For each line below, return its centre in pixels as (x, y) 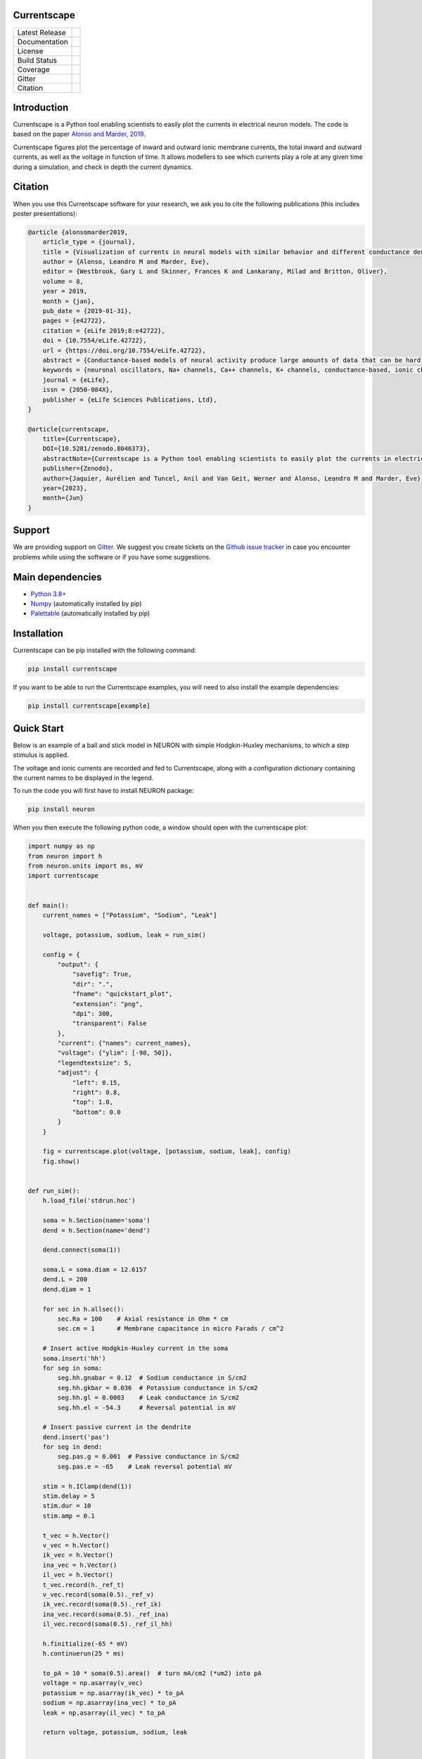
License (30, 51)
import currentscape (63, 876)
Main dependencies (57, 577)
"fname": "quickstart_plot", (122, 994)
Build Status (37, 60)
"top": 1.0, (93, 1102)
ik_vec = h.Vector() (78, 1555)
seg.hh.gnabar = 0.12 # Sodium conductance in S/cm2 (152, 1378)
